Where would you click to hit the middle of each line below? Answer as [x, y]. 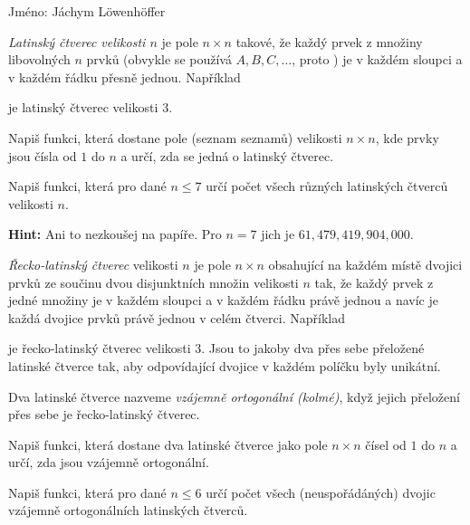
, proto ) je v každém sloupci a [377, 59]
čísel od [386, 444]
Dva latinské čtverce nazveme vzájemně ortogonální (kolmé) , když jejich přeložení [234, 396]
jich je [278, 234]
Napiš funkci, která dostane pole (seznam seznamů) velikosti [175, 137]
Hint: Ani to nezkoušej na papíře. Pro [115, 234]
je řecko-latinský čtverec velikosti [100, 348]
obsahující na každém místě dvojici [365, 264]
